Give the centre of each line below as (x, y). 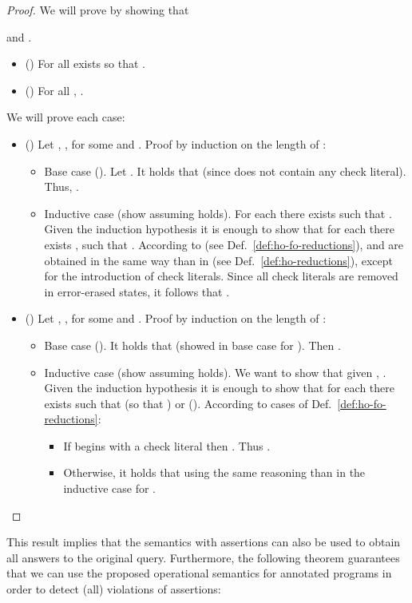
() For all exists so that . (85, 63)
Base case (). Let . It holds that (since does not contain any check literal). (225, 171)
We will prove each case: (66, 117)
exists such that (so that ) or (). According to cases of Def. (188, 403)
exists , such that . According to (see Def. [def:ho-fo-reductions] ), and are (224, 244)
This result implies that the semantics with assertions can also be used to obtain (204, 542)
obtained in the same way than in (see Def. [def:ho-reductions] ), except (219, 260)
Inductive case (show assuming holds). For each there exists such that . (218, 213)
